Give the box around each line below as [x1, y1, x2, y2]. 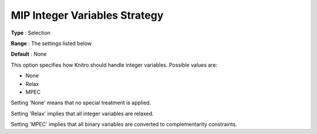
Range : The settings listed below [11, 40, 92, 47]
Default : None [11, 50, 47, 58]
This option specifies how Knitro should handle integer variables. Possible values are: [11, 61, 218, 68]
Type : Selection [11, 29, 51, 36]
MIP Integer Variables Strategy [11, 9, 164, 22]
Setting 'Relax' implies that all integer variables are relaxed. [11, 110, 154, 117]
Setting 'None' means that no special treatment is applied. [11, 99, 151, 106]
